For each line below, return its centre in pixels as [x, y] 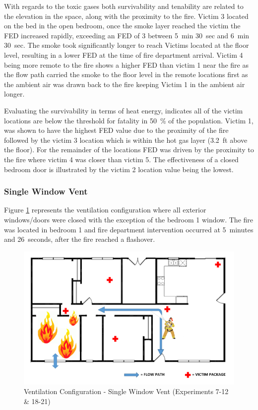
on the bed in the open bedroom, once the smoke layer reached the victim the [122, 26]
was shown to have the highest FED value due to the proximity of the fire [116, 130]
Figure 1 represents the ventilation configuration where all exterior [105, 210]
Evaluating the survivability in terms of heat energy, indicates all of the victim [124, 110]
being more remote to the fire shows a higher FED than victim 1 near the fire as [126, 64]
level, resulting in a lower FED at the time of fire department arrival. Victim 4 [124, 54]
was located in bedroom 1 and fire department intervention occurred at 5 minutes [129, 229]
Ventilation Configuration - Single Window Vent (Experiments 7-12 [126, 391]
